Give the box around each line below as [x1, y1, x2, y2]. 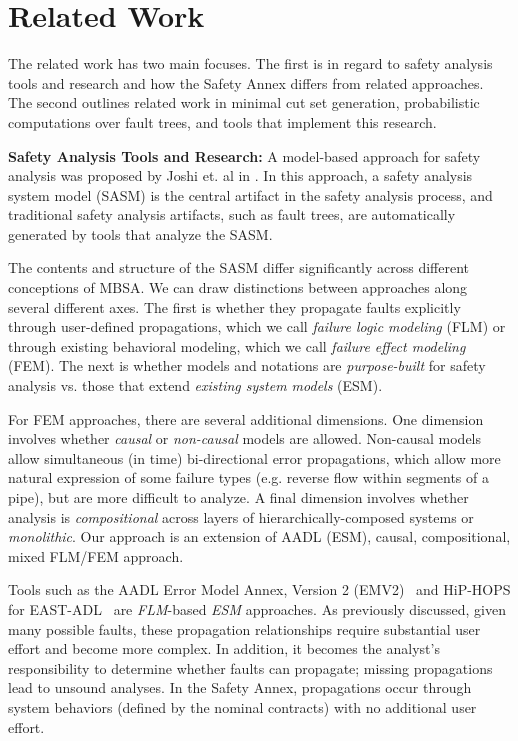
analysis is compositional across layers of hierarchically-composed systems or [8, 506, 474, 527]
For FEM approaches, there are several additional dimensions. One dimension [8, 408, 484, 429]
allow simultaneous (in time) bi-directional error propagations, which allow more [8, 447, 501, 468]
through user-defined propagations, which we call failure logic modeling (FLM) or [8, 316, 506, 337]
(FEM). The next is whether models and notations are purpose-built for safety [8, 355, 486, 376]
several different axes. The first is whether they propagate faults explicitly [8, 296, 461, 317]
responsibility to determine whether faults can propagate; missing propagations [8, 657, 493, 678]
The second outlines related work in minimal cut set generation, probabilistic [8, 92, 480, 113]
